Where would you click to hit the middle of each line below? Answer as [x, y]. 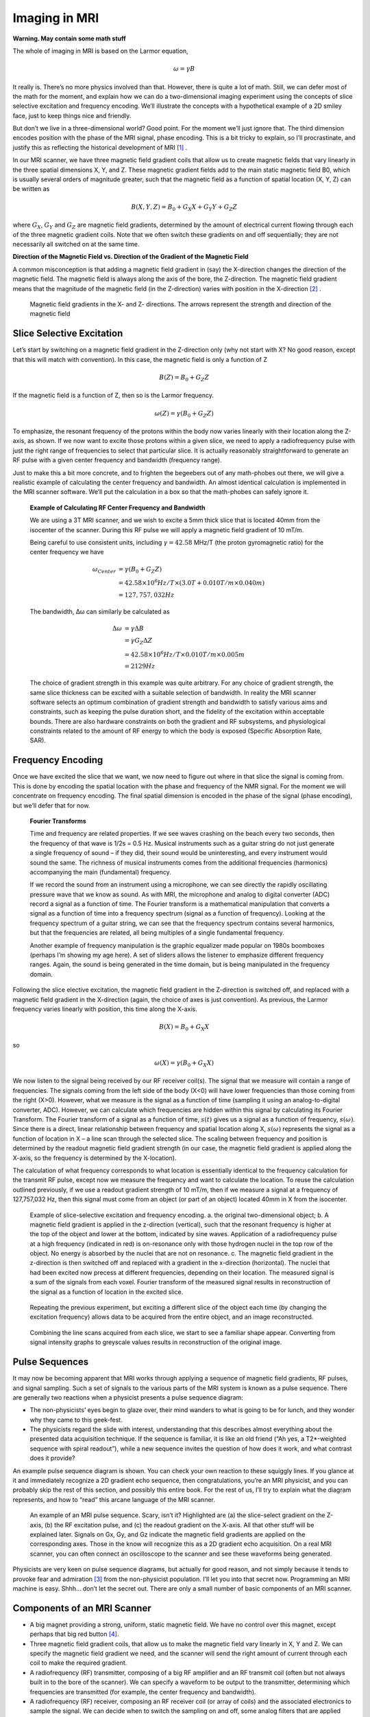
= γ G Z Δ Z [138, 641]
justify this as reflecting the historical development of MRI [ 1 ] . [100, 147]
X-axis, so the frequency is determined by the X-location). [95, 1158]
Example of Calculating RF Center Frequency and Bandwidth [118, 508]
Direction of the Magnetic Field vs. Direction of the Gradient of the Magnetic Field [131, 257]
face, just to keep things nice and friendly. [72, 115]
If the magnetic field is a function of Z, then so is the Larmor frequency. [113, 396]
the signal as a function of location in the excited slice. [107, 1292]
